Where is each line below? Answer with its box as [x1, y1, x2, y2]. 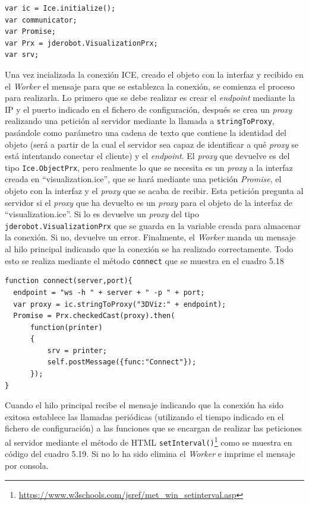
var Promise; [5, 27, 56, 36]
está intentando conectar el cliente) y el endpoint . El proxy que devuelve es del [5, 150, 290, 162]
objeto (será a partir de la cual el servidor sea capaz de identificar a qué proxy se [5, 138, 299, 150]
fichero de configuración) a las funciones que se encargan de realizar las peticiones [5, 422, 302, 434]
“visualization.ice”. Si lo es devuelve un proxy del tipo [5, 208, 199, 220]
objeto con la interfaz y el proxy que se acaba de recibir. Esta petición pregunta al [5, 185, 304, 197]
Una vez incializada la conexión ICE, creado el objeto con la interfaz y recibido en [5, 68, 304, 80]
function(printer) [30, 323, 103, 332]
